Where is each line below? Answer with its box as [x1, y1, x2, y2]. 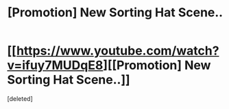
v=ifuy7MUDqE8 [7, 58, 104, 73]
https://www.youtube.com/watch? [16, 43, 219, 59]
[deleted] [7, 94, 33, 103]
